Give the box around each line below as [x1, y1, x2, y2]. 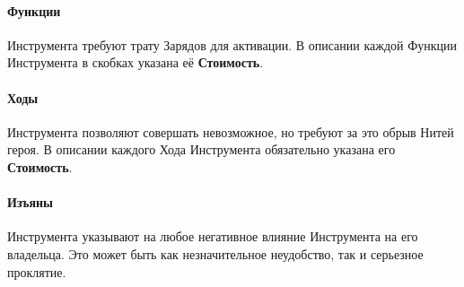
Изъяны [7, 193, 54, 212]
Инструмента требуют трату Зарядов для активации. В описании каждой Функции [7, 35, 458, 54]
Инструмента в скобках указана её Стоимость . [7, 53, 264, 72]
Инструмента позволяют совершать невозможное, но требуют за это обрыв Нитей [7, 122, 454, 141]
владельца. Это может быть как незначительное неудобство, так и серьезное [7, 244, 424, 263]
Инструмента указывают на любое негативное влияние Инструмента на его [7, 227, 418, 246]
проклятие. [7, 262, 66, 281]
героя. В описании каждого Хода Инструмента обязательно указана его [7, 140, 396, 159]
